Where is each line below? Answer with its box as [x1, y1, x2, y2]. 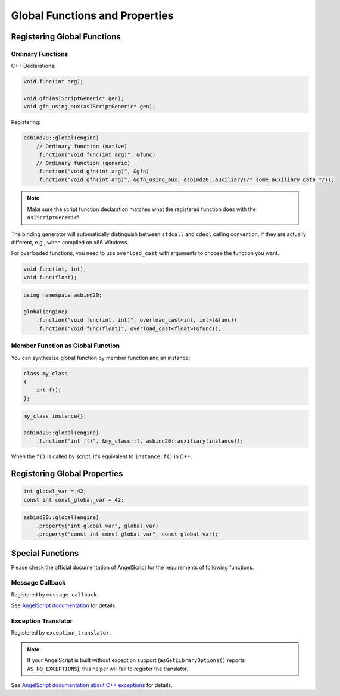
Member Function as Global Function [11, 341, 120, 350]
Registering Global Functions [11, 32, 121, 42]
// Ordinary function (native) [36, 143, 127, 150]
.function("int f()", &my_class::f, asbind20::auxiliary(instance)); [36, 438, 244, 445]
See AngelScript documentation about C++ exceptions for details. [11, 681, 173, 688]
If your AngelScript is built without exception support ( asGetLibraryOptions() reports [27, 657, 245, 664]
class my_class [23, 370, 68, 377]
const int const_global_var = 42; [23, 496, 124, 503]
